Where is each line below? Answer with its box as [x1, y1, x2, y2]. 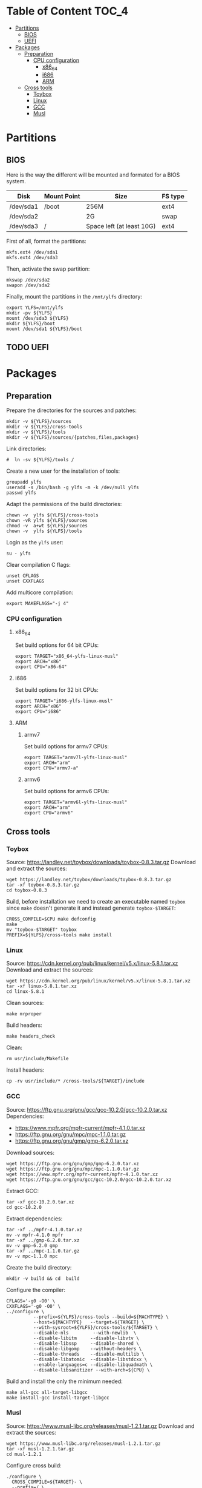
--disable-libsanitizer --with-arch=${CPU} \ [33, 1367, 150, 1373]
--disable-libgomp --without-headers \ [33, 1345, 142, 1351]
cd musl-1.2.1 [6, 1451, 42, 1457]
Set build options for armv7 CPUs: [24, 743, 109, 750]
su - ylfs [6, 550, 31, 556]
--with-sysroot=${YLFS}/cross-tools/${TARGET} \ [33, 1324, 158, 1330]
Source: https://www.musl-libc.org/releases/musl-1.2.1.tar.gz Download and [6, 1422, 195, 1430]
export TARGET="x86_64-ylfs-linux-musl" [15, 654, 119, 660]
